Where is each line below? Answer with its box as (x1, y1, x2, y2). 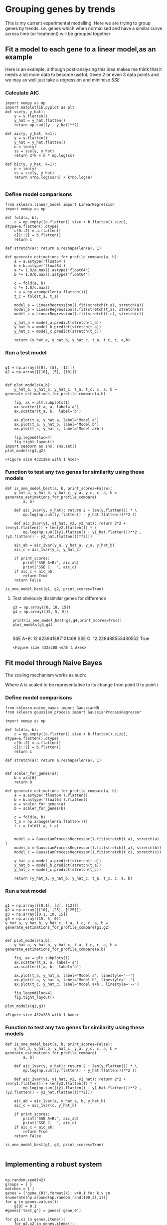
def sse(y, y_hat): (5, 109, 46, 114)
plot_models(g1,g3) (5, 1004, 46, 1009)
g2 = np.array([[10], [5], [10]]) (5, 369, 77, 374)
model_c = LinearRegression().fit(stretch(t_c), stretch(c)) (14, 311, 144, 317)
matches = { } (5, 1187, 35, 1192)
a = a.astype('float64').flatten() (14, 793, 88, 798)
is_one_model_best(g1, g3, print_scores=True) (5, 1142, 104, 1147)
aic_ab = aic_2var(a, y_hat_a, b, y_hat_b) (14, 1098, 106, 1104)
